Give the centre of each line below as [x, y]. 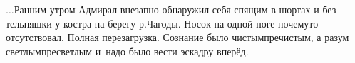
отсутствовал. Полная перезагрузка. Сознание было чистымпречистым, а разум [177, 37]
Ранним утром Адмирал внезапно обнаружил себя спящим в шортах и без [175, 9]
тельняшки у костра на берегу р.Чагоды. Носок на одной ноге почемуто [162, 23]
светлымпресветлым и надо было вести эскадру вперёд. [127, 51]
